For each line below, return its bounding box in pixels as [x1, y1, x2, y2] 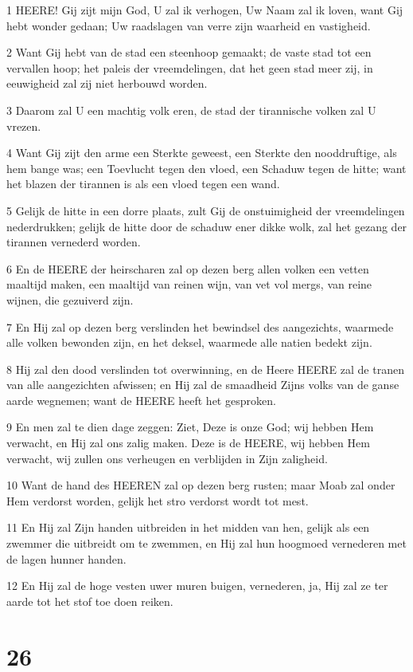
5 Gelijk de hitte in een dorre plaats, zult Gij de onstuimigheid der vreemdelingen [6, 202, 405, 218]
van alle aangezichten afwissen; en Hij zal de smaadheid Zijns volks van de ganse [6, 376, 399, 393]
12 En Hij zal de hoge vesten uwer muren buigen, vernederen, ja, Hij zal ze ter [6, 577, 388, 594]
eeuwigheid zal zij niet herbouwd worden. [6, 75, 208, 92]
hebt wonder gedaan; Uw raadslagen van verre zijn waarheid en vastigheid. [6, 17, 371, 33]
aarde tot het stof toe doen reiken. [6, 592, 173, 609]
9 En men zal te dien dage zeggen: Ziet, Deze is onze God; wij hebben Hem [6, 419, 374, 435]
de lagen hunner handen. [6, 550, 127, 567]
